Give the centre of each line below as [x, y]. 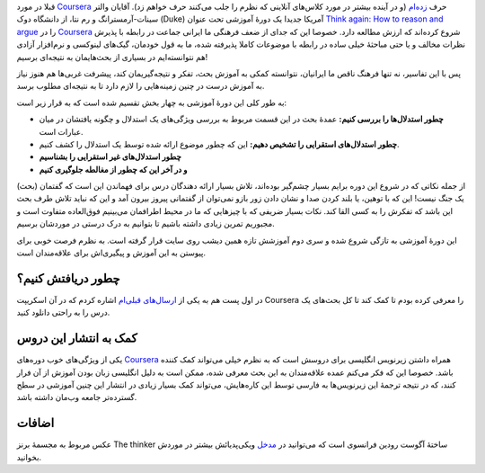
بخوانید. [29, 457]
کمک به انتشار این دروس [77, 339]
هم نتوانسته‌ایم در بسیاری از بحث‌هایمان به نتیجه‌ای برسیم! [112, 57]
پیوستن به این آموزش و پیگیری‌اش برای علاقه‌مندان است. [111, 253]
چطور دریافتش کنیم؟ [68, 278]
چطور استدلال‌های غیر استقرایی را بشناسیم [110, 156]
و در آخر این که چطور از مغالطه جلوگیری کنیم [113, 169]
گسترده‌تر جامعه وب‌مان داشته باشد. [77, 397]
